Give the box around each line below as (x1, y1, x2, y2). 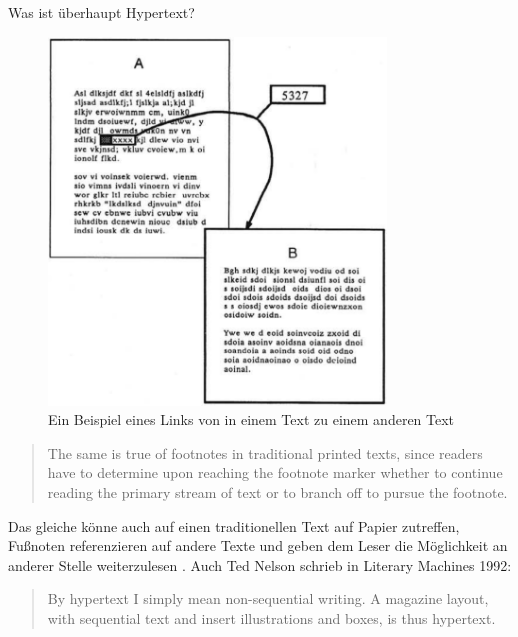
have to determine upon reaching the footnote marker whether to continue (47, 462, 503, 483)
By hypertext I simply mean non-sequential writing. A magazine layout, (47, 588, 489, 609)
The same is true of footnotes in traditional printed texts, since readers (47, 442, 483, 463)
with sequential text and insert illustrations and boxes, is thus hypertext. (47, 607, 496, 628)
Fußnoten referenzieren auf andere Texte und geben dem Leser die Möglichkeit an (8, 535, 508, 556)
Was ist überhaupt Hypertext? (8, 2, 195, 22)
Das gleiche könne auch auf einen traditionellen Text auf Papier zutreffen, (8, 515, 460, 536)
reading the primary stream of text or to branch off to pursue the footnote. (47, 481, 508, 502)
